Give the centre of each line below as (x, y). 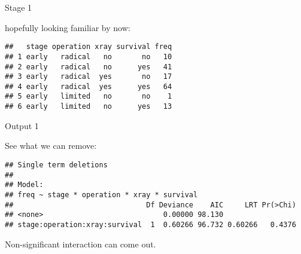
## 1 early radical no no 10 (89, 56)
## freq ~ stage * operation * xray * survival (101, 195)
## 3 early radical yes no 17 (89, 77)
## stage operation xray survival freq (89, 47)
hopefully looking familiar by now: (68, 27)
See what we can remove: (51, 146)
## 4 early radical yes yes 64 (89, 86)
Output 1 (22, 125)
